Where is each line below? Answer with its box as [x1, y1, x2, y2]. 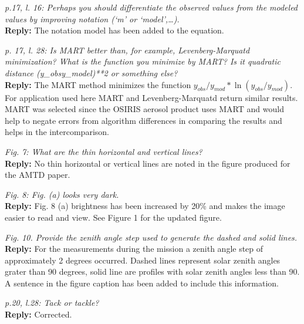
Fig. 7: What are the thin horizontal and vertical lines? [5, 145, 202, 157]
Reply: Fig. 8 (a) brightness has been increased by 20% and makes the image [5, 200, 285, 212]
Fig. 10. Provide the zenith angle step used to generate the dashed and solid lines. [5, 231, 298, 243]
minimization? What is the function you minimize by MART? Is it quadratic [5, 55, 281, 67]
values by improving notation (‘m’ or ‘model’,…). [5, 12, 180, 25]
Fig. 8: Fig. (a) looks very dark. [5, 188, 119, 200]
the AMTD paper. [5, 168, 70, 181]
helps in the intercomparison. [5, 126, 109, 138]
